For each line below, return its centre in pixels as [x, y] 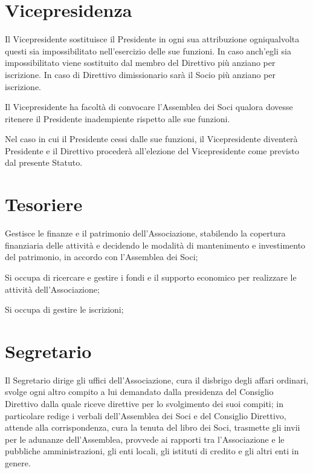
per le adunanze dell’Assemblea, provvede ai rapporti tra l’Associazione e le [145, 439]
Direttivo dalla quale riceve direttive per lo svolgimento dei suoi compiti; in [144, 404]
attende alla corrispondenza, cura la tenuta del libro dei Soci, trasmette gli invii [153, 427]
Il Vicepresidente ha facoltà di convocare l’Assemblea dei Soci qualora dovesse [149, 107]
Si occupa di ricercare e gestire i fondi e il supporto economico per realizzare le [151, 277]
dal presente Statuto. [44, 162]
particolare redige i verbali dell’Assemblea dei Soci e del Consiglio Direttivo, [146, 415]
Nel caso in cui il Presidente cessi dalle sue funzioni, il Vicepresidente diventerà [151, 139]
